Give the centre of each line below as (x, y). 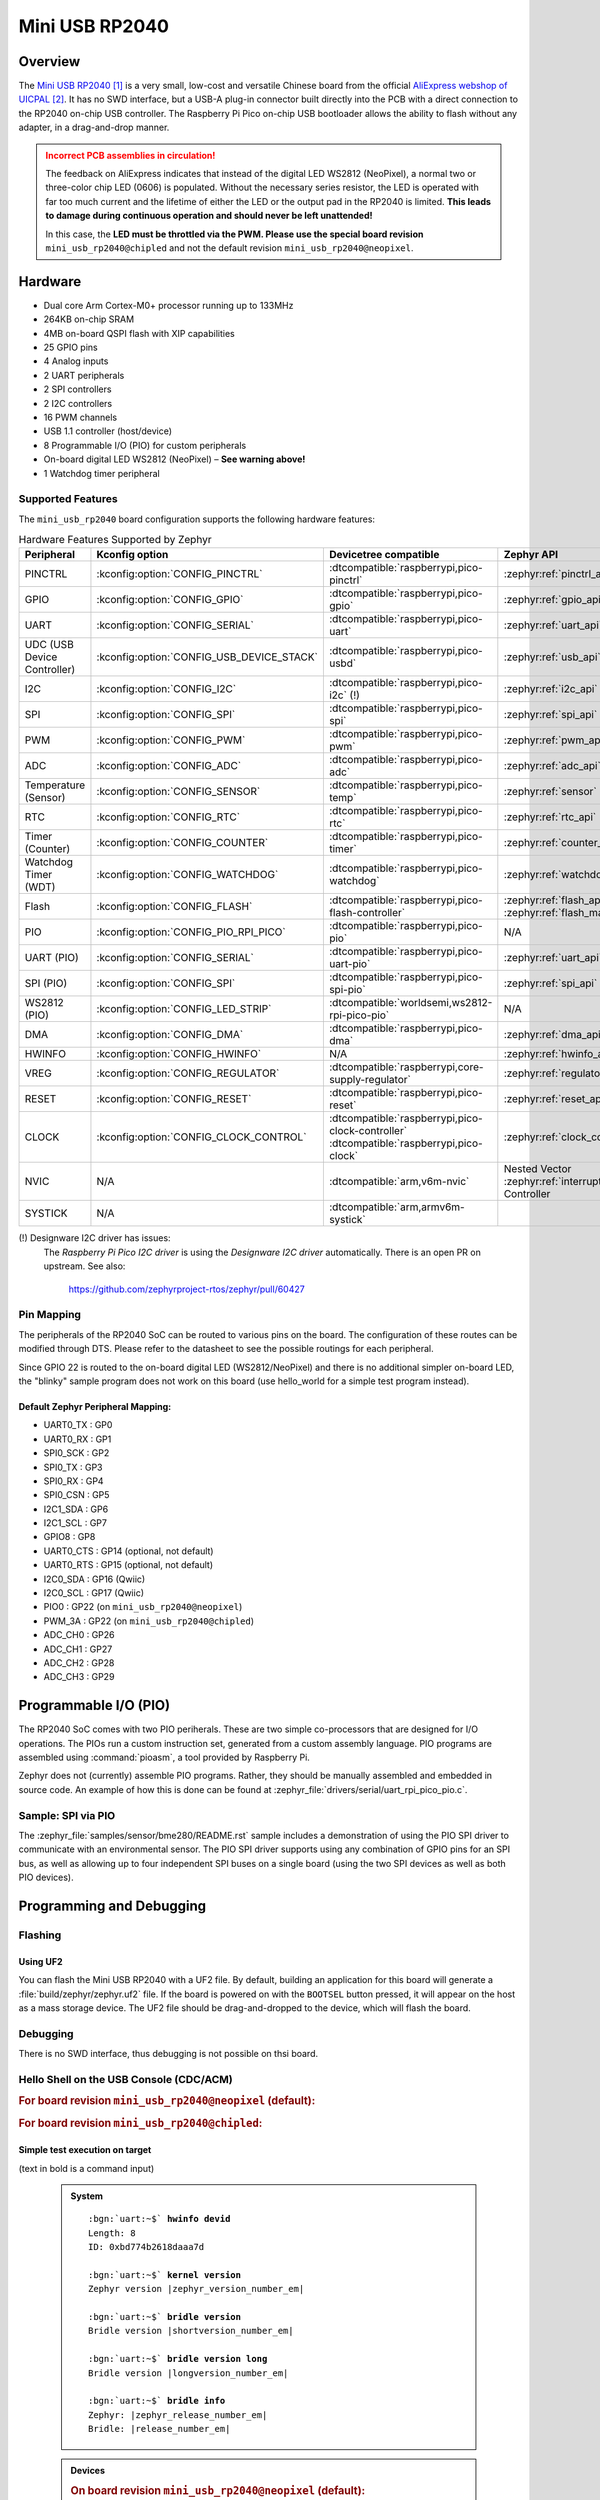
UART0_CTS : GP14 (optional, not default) (128, 1551)
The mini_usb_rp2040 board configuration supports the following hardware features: (196, 519)
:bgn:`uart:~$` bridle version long (178, 2359)
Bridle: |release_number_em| (159, 2429)
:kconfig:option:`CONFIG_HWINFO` (179, 1054)
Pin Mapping (50, 1315)
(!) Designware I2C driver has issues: (94, 1238)
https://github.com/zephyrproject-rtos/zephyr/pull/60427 (186, 1289)
